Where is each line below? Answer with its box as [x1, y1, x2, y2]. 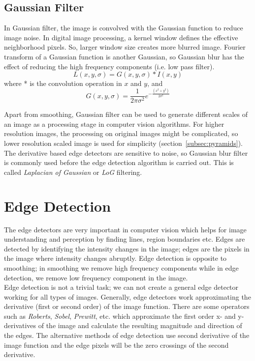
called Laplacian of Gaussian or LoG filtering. [4, 167, 142, 177]
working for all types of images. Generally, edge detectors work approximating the [4, 291, 251, 302]
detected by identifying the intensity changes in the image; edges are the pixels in [4, 243, 250, 253]
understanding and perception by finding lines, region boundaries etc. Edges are [4, 234, 245, 244]
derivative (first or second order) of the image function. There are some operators [4, 301, 250, 311]
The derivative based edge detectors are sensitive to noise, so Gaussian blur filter [4, 147, 248, 158]
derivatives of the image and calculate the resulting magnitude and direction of [4, 320, 242, 331]
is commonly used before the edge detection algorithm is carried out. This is [4, 157, 234, 167]
